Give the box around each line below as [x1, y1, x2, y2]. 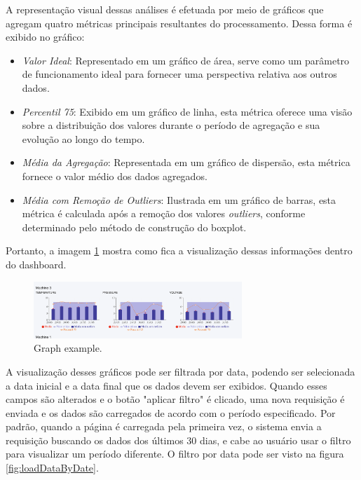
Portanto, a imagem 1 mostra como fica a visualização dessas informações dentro [6, 243, 353, 258]
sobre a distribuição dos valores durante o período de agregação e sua [22, 118, 320, 132]
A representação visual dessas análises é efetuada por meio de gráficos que [6, 2, 324, 16]
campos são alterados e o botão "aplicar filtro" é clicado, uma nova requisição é [6, 392, 345, 406]
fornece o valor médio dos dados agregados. [22, 168, 207, 183]
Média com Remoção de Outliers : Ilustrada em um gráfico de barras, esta [22, 192, 336, 207]
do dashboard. [6, 256, 67, 271]
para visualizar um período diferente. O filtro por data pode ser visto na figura [6, 446, 344, 461]
